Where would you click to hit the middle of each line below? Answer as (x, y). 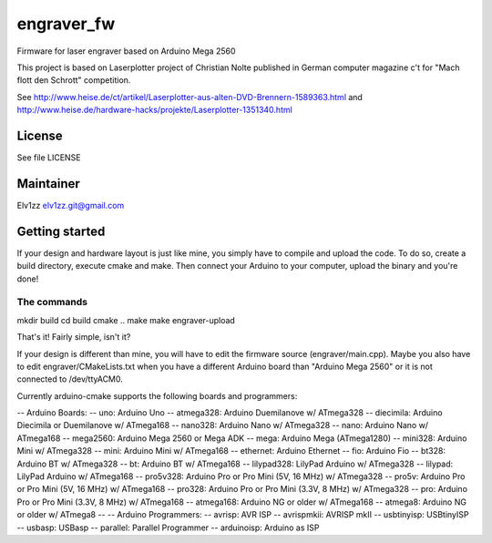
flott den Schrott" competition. (74, 80)
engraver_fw (66, 24)
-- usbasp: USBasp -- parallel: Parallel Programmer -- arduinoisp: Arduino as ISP (168, 528)
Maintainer (49, 184)
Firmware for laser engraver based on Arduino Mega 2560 (126, 51)
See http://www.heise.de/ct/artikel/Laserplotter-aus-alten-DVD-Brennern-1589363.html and (190, 97)
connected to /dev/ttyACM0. (70, 379)
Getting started (61, 231)
